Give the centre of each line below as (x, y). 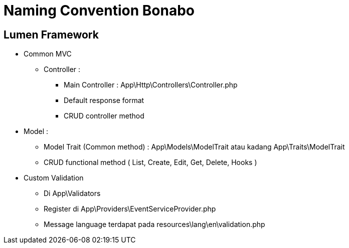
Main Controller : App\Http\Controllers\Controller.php (151, 85)
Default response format (104, 100)
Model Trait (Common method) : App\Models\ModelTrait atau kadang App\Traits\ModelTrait (194, 147)
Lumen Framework (51, 34)
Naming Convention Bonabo (99, 10)
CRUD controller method (104, 116)
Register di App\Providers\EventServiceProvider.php (130, 209)
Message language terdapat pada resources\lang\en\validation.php (154, 224)
